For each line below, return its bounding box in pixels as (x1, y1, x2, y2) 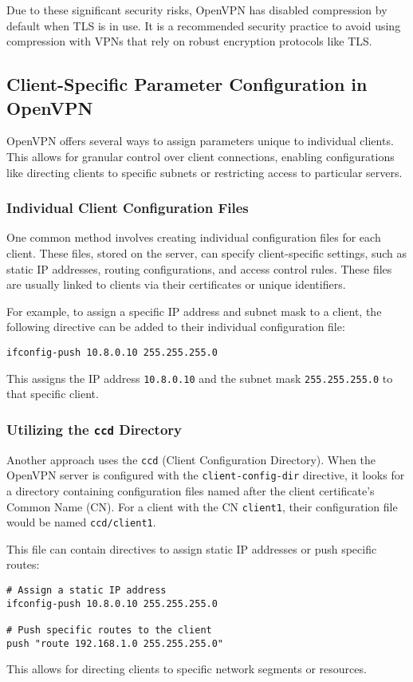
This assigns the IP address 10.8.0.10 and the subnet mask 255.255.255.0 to (6, 369, 393, 386)
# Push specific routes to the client (6, 625, 212, 636)
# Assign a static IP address (6, 585, 167, 597)
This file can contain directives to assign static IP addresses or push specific (6, 540, 377, 557)
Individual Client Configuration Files (6, 198, 249, 218)
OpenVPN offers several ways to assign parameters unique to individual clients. (6, 132, 394, 149)
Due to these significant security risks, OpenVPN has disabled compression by (6, 2, 387, 18)
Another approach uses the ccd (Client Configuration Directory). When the (6, 451, 376, 467)
